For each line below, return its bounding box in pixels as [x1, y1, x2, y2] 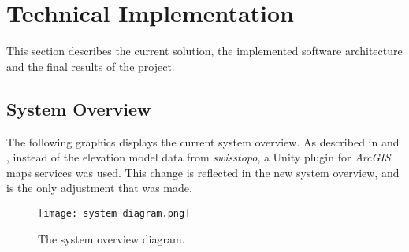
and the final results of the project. [6, 57, 175, 74]
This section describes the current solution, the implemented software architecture [6, 43, 403, 59]
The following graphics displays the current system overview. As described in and [6, 133, 400, 150]
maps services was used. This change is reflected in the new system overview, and [6, 164, 400, 180]
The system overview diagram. [38, 230, 185, 246]
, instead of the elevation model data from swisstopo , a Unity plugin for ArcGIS [6, 149, 391, 165]
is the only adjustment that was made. [6, 180, 192, 196]
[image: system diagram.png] [38, 207, 191, 219]
